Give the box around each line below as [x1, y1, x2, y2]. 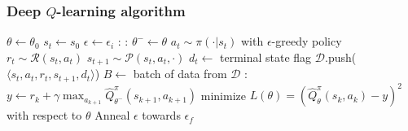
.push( [324, 48, 357, 65]
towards [142, 107, 181, 124]
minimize [200, 86, 247, 103]
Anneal [94, 107, 130, 124]
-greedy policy [271, 33, 342, 50]
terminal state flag [220, 48, 312, 65]
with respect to [7, 107, 82, 124]
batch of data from [133, 65, 227, 82]
